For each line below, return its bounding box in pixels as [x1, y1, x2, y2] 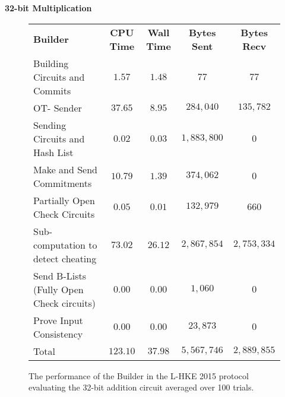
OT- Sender [33, 100, 82, 115]
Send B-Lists [33, 268, 87, 282]
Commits [33, 83, 71, 97]
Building [33, 56, 69, 70]
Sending [33, 117, 66, 132]
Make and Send [33, 162, 98, 176]
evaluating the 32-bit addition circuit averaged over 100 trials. [28, 381, 254, 393]
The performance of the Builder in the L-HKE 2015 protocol [28, 369, 249, 382]
